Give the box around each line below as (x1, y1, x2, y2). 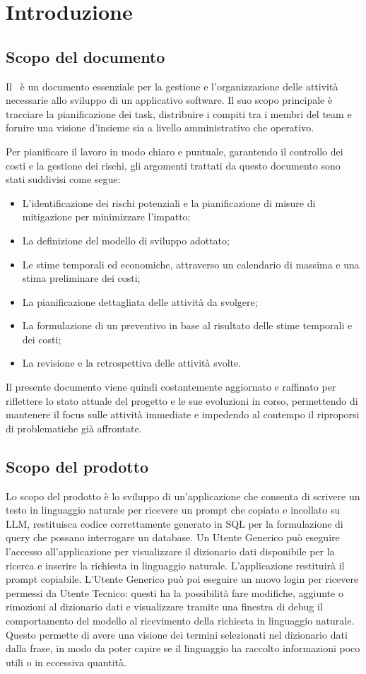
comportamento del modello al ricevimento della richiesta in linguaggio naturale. (6, 613, 355, 627)
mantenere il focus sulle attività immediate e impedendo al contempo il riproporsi (6, 407, 360, 422)
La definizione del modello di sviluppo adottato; (22, 232, 230, 247)
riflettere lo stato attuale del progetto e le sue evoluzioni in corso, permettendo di (6, 393, 358, 408)
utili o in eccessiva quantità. (6, 654, 126, 669)
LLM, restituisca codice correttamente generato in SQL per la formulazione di (6, 516, 343, 531)
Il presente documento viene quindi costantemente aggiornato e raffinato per (6, 379, 336, 394)
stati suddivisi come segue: (6, 172, 121, 187)
